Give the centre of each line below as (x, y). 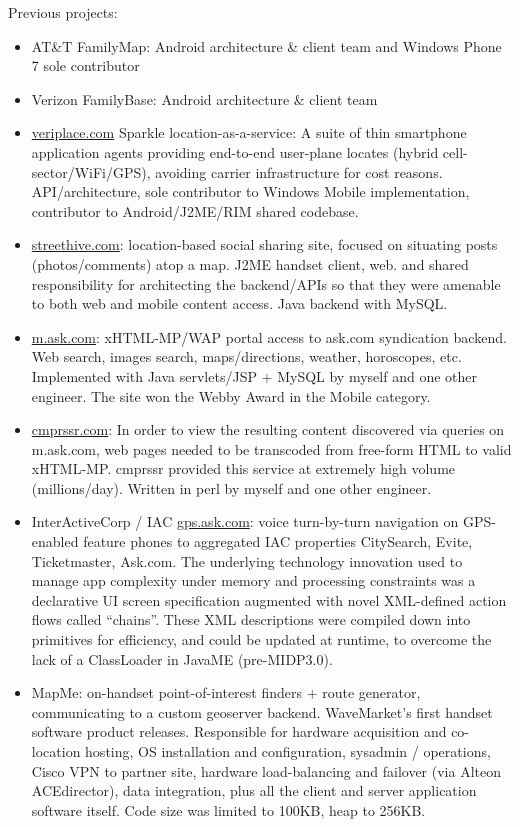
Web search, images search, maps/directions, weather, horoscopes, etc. (246, 356)
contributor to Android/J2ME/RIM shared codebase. (195, 210)
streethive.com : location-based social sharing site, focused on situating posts (264, 244)
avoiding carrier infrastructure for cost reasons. (299, 171)
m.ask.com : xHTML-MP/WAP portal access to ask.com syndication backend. (269, 336)
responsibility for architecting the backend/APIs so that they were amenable (266, 283)
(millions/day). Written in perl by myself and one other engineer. (231, 487)
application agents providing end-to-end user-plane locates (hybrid (235, 151)
